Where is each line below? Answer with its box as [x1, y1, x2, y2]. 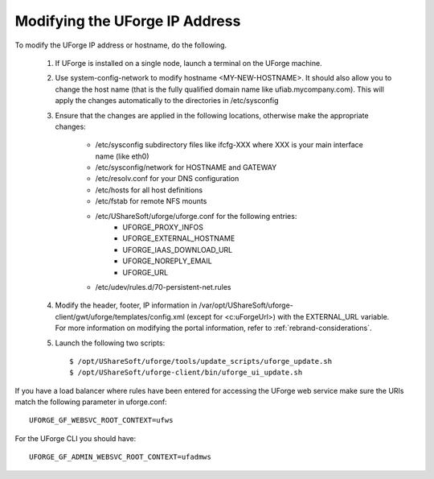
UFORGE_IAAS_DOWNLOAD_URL [122, 245, 233, 254]
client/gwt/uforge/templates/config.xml [55, 312, 185, 321]
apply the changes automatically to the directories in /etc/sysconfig [55, 96, 279, 105]
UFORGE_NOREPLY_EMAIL [122, 256, 212, 266]
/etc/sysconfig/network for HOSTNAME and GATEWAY [95, 163, 277, 172]
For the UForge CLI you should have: [14, 433, 137, 443]
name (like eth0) [95, 151, 149, 161]
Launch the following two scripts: [55, 338, 166, 348]
